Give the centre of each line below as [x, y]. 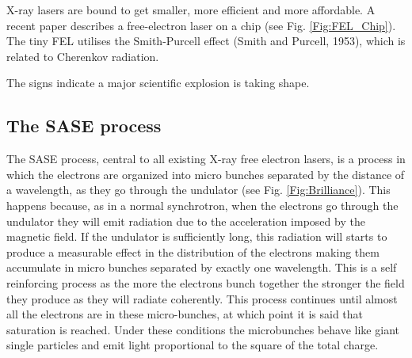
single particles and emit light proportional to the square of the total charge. [193, 345]
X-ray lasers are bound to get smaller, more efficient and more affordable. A [191, 10]
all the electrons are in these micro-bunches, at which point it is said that [185, 314]
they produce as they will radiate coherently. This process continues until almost [202, 298]
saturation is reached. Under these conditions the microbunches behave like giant [203, 329]
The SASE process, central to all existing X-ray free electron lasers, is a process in [206, 159]
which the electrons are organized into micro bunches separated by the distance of [206, 174]
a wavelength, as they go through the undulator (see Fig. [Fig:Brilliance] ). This [198, 190]
